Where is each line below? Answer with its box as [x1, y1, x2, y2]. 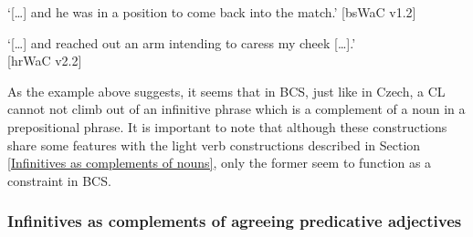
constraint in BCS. [7, 170, 111, 190]
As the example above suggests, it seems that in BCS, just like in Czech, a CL [7, 81, 446, 100]
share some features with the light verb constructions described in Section [7, 135, 421, 154]
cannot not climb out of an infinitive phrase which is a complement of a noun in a [7, 99, 466, 118]
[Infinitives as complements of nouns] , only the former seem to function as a [7, 153, 432, 172]
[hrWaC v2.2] [7, 51, 82, 70]
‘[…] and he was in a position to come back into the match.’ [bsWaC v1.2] [7, 3, 416, 21]
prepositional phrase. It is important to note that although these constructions [7, 117, 447, 136]
